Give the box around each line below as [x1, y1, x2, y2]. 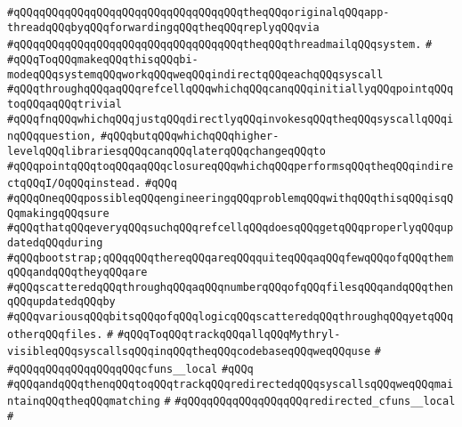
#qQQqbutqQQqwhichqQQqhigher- [100, 130, 280, 143]
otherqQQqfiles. [7, 327, 103, 341]
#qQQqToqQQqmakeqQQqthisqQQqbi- [7, 52, 199, 66]
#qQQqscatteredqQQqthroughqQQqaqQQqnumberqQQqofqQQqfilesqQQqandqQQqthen [7, 280, 454, 294]
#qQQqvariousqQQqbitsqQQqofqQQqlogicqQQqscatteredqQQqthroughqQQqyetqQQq [7, 310, 454, 324]
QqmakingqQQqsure [7, 206, 109, 220]
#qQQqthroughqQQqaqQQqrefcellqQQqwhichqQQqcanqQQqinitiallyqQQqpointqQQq [7, 83, 454, 96]
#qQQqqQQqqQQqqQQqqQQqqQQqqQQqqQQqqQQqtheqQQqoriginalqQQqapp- [7, 6, 390, 19]
